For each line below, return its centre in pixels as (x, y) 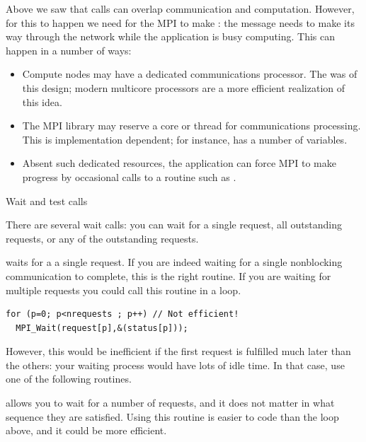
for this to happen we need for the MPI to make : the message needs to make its (180, 22)
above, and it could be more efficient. (86, 430)
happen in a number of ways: (69, 50)
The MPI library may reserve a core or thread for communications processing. (191, 126)
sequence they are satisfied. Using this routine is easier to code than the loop (172, 416)
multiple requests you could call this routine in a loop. (124, 290)
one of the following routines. (69, 379)
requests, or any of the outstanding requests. (102, 238)
